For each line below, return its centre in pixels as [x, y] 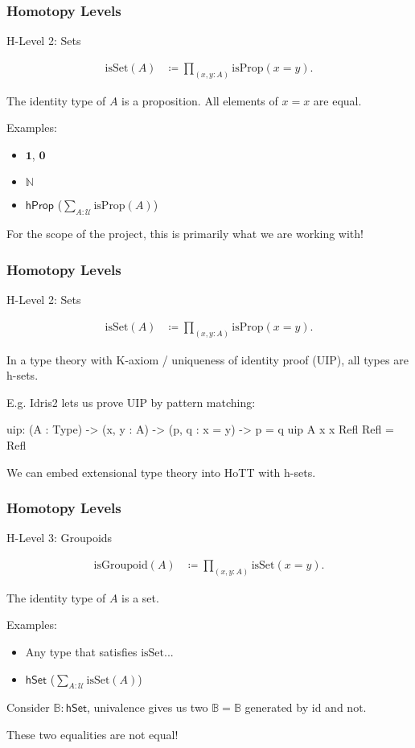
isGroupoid [121, 565]
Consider [28, 707]
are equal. [337, 100]
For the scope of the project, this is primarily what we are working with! [185, 234]
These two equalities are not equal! [92, 735]
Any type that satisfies [81, 652]
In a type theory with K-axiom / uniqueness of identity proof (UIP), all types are [207, 359]
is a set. [140, 597]
